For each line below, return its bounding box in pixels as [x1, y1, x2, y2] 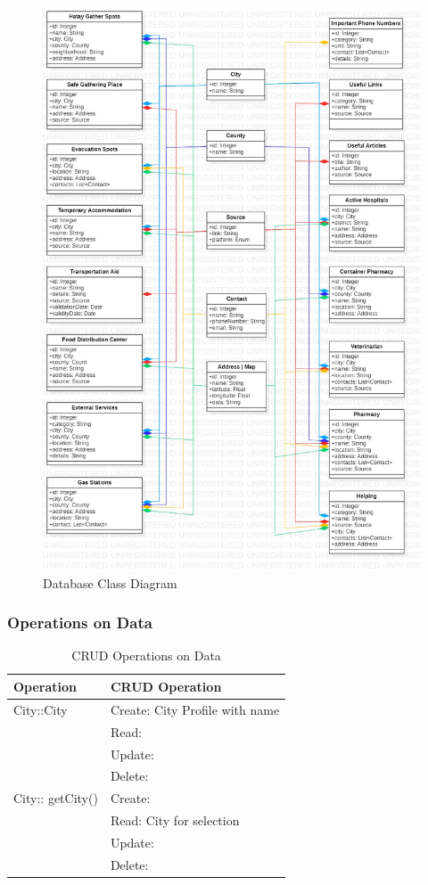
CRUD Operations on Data [71, 646, 221, 665]
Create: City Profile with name [110, 700, 280, 718]
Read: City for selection [110, 811, 240, 830]
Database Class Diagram [43, 573, 177, 592]
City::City [13, 700, 68, 718]
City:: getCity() [13, 789, 98, 807]
